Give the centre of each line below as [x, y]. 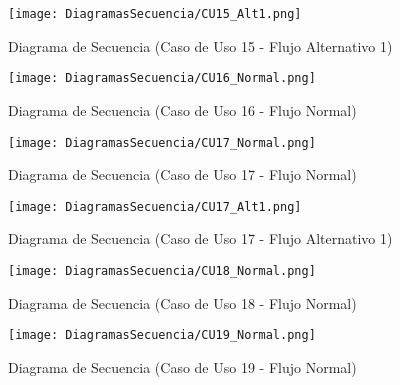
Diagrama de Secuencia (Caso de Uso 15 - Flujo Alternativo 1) [200, 45]
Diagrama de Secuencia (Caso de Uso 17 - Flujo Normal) [182, 174]
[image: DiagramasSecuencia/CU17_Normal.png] [162, 142]
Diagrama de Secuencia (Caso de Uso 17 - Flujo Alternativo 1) [200, 238]
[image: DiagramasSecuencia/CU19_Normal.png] [162, 335]
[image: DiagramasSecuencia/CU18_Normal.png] [162, 271]
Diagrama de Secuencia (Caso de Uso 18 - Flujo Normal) [182, 302]
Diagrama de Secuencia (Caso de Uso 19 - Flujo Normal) [182, 366]
